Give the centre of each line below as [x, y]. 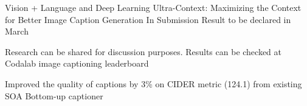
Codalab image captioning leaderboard [77, 63]
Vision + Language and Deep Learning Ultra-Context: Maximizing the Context [153, 7]
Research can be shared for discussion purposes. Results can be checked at [143, 51]
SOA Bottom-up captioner [54, 95]
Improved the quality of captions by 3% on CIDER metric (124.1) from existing [153, 83]
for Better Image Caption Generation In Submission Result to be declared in [148, 19]
